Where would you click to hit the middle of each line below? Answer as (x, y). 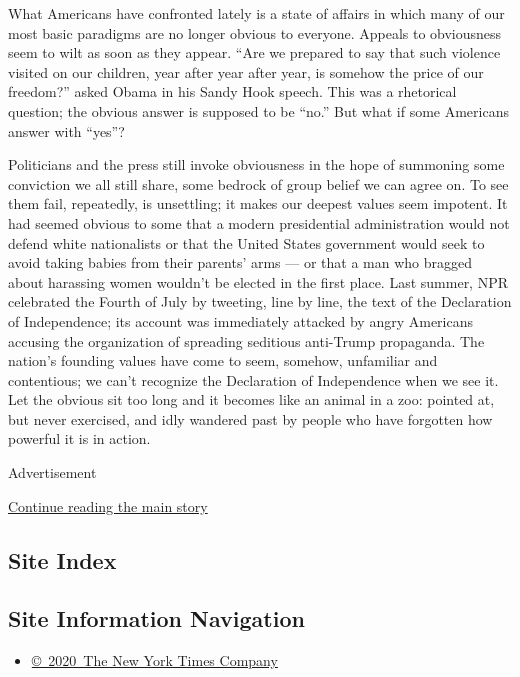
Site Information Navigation (156, 618)
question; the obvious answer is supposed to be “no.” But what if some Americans (258, 110)
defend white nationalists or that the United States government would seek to (246, 242)
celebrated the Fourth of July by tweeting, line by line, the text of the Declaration (260, 301)
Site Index (62, 559)
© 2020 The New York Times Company (154, 660)
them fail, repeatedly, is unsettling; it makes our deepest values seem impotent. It (258, 203)
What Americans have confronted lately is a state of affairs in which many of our (256, 13)
